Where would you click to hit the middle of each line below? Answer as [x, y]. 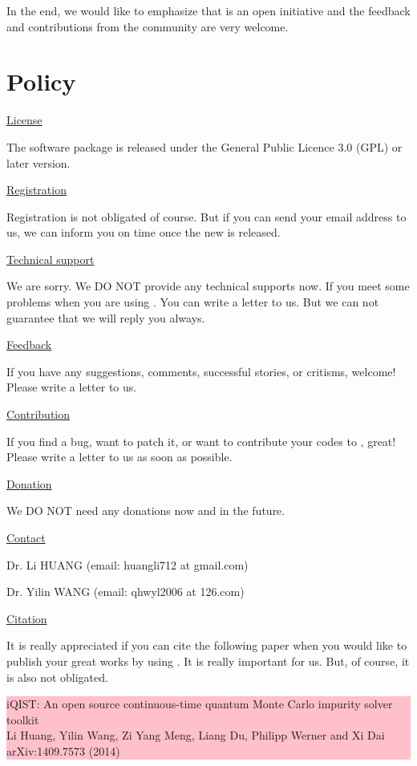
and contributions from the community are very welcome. [148, 26]
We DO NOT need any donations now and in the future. [146, 511]
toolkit [23, 719]
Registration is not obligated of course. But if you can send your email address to [206, 216]
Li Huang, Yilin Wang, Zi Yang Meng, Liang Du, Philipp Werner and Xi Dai [196, 735]
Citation [27, 618]
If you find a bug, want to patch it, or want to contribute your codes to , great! [201, 441]
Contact [26, 537]
